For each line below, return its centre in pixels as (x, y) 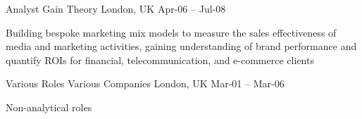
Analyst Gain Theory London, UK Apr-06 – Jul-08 (116, 8)
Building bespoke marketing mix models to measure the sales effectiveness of (171, 32)
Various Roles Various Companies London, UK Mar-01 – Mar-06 (145, 83)
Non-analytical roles (49, 107)
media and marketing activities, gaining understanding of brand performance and (181, 46)
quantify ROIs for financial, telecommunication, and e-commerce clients (160, 60)
